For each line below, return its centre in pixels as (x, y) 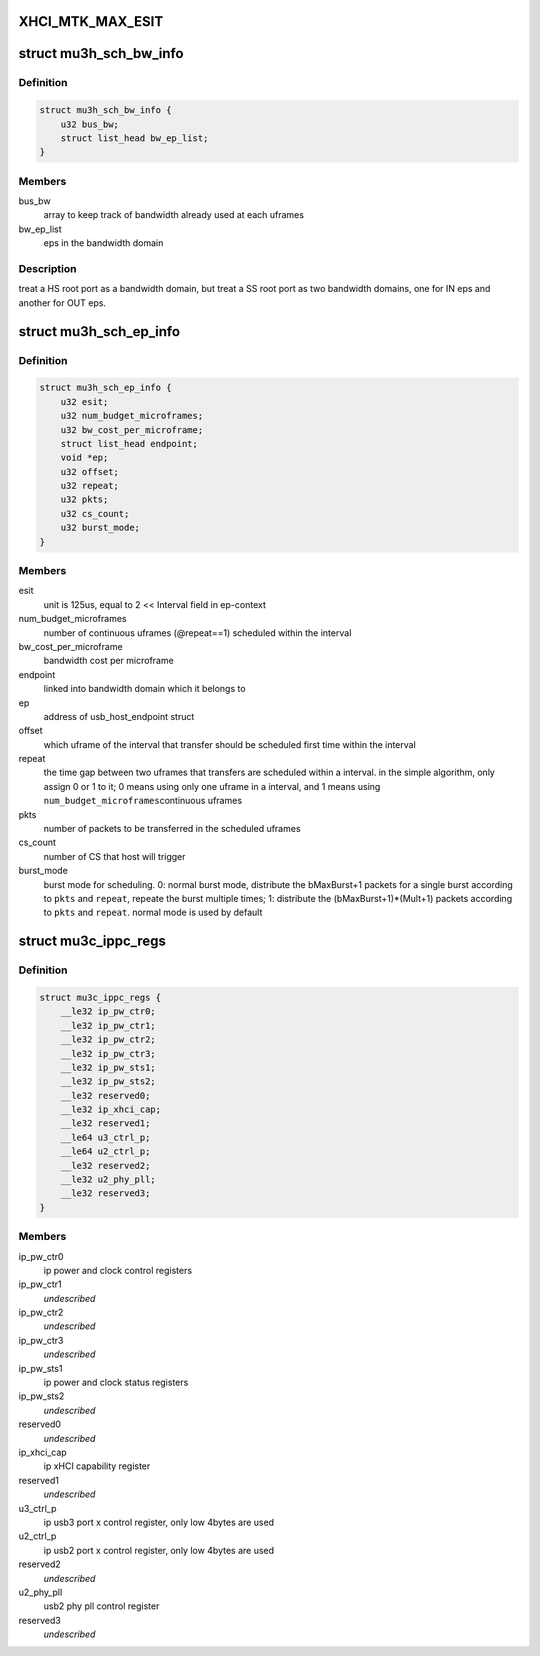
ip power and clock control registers (118, 1270)
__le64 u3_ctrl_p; (105, 1137)
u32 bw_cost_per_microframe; (132, 429)
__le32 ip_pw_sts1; (108, 1067)
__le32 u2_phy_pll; (108, 1179)
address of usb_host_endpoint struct (119, 716)
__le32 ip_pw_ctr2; (108, 1039)
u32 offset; (90, 471)
